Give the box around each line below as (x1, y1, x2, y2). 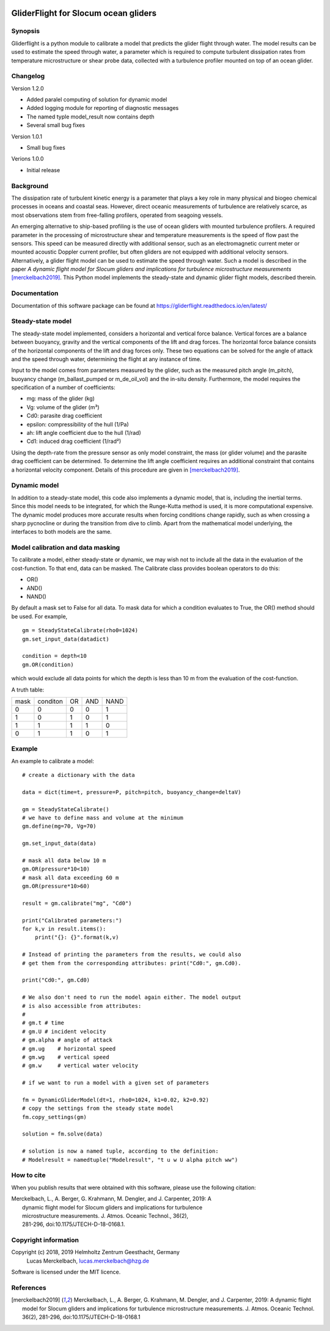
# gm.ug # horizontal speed (22, 1045, 116, 1052)
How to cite (11, 1171, 46, 1180)
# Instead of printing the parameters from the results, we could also (22, 951, 241, 958)
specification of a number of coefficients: (11, 384, 116, 391)
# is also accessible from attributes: (22, 1002, 142, 1009)
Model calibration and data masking (11, 544, 120, 552)
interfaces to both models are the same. (11, 528, 112, 536)
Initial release (26, 166, 61, 173)
